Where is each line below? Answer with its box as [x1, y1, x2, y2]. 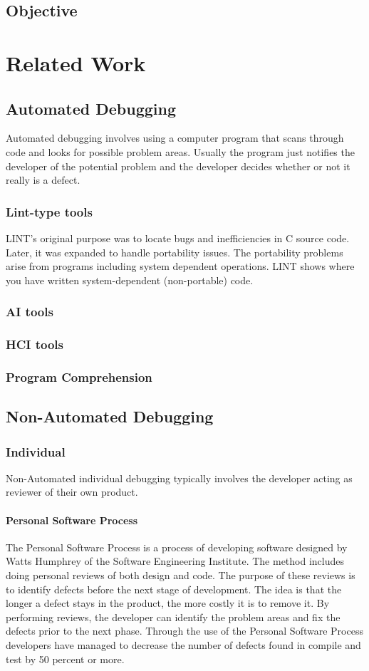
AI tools [6, 303, 53, 321]
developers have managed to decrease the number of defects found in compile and [6, 638, 361, 652]
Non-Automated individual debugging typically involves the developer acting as [6, 470, 353, 485]
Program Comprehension [6, 368, 152, 385]
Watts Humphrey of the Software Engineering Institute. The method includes [6, 553, 345, 568]
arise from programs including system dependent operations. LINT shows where [6, 259, 355, 274]
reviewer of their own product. [6, 484, 138, 499]
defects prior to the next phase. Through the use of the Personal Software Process [6, 623, 363, 638]
